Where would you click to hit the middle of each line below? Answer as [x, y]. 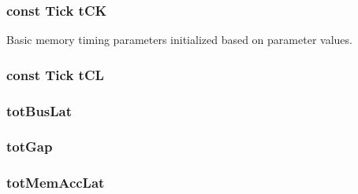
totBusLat [39, 110]
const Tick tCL [55, 74]
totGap [30, 146]
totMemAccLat [56, 183]
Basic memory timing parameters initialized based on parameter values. [179, 40]
